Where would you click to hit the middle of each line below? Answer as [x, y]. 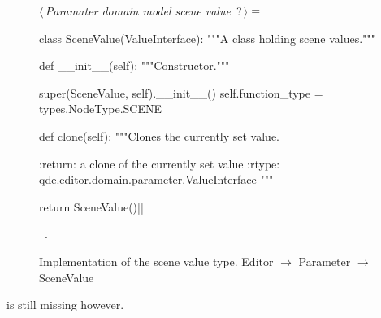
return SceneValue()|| [91, 206]
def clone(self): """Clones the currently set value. [160, 135]
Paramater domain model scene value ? [143, 11]
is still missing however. [65, 305]
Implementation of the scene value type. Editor [156, 261]
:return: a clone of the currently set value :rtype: [160, 163]
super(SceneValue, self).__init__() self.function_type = [181, 92]
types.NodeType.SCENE [100, 109]
